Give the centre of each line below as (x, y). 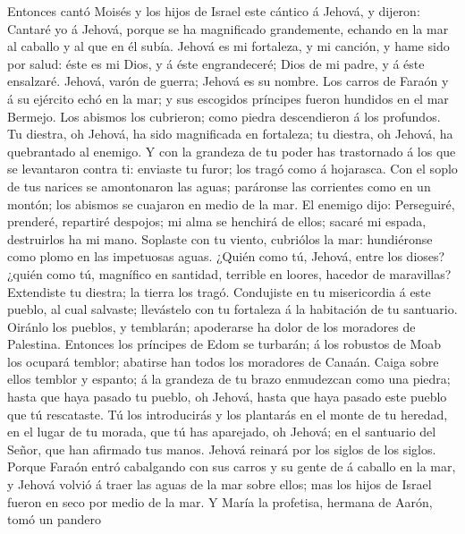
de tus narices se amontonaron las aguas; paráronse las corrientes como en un (219, 186)
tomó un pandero (55, 519)
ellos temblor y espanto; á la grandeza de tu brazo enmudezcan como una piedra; (229, 379)
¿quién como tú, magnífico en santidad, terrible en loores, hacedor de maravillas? (229, 273)
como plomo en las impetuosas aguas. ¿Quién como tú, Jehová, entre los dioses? (226, 256)
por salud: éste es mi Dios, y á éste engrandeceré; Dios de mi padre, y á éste (216, 63)
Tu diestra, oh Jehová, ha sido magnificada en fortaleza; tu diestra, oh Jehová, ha (230, 134)
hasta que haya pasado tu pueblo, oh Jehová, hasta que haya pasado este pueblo (227, 397)
